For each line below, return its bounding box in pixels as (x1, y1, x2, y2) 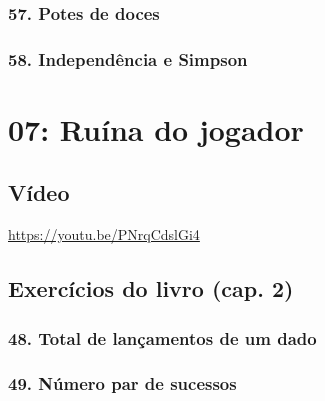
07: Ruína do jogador (8, 108, 304, 149)
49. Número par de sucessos (8, 371, 237, 396)
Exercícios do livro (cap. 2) (8, 273, 294, 304)
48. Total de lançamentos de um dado (8, 325, 317, 350)
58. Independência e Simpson (8, 46, 248, 71)
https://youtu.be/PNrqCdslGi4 (8, 224, 200, 245)
